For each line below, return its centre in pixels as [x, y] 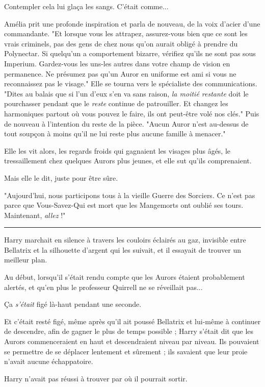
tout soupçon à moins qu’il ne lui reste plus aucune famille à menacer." [115, 134]
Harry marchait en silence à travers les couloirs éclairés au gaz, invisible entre [125, 240]
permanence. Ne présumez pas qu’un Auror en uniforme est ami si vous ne [120, 73]
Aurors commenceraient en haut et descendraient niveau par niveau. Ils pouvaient [132, 341]
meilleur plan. [26, 260]
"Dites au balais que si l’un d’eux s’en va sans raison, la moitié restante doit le [126, 93]
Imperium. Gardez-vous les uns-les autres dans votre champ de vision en [117, 63]
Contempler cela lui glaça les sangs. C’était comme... [86, 6]
